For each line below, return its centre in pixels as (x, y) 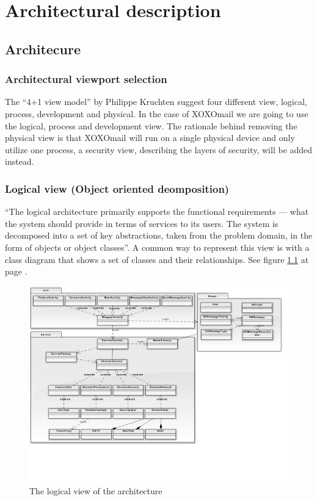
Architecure (43, 49)
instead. (20, 161)
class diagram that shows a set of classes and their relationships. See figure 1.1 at (157, 259)
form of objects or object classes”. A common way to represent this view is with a (157, 247)
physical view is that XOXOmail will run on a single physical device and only (150, 138)
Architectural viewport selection (86, 79)
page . (16, 271)
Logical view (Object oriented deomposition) (117, 188)
